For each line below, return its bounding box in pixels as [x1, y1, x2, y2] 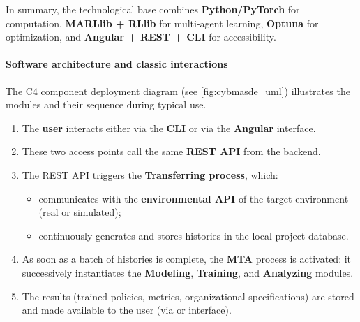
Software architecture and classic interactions [6, 57, 228, 71]
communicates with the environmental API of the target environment [38, 191, 349, 205]
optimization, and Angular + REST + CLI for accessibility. [6, 29, 276, 44]
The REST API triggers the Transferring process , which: [22, 167, 278, 182]
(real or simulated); [38, 205, 121, 219]
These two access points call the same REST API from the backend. [22, 144, 321, 159]
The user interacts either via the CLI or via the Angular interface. [22, 120, 316, 135]
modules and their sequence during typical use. [6, 97, 207, 112]
